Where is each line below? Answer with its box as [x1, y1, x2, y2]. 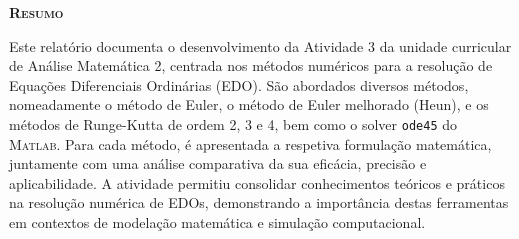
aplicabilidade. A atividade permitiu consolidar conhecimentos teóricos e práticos [9, 172, 505, 193]
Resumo [9, 2, 64, 22]
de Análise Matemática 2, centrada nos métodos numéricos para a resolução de [9, 55, 493, 76]
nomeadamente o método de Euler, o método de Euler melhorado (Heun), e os [9, 94, 489, 115]
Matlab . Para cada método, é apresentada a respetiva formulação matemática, [9, 133, 492, 154]
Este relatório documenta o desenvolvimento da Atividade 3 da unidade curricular [9, 35, 512, 56]
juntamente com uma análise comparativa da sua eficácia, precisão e [9, 153, 427, 174]
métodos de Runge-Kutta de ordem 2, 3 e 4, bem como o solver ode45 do [9, 113, 457, 134]
